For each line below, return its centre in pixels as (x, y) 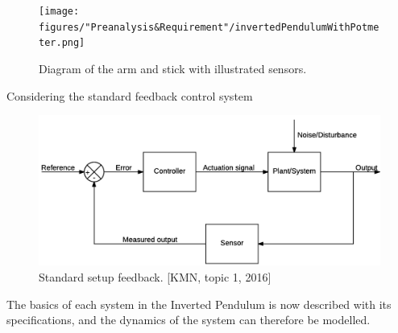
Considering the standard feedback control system (130, 95)
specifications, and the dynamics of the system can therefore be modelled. (189, 320)
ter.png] (62, 43)
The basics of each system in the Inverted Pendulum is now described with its (199, 304)
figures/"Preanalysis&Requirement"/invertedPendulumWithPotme (209, 27)
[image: (59, 11)
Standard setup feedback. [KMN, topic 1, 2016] (155, 276)
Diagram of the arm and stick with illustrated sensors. (173, 68)
